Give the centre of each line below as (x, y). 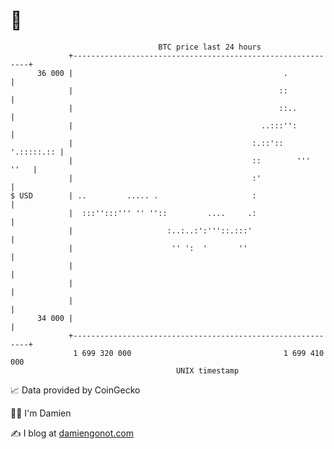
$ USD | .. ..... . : (133, 195)
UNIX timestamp (207, 370)
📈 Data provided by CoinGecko (75, 390)
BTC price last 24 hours (210, 47)
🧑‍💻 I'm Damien (41, 413)
